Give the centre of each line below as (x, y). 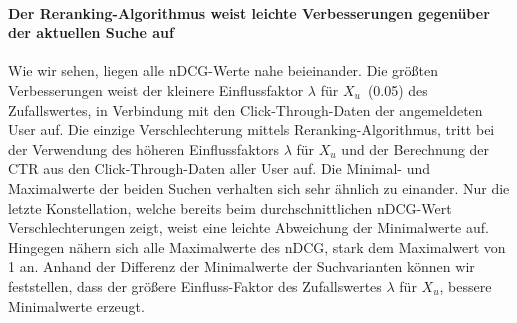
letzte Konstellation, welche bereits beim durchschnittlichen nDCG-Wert (230, 207)
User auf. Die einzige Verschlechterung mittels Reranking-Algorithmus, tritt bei (251, 129)
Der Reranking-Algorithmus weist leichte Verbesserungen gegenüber (249, 12)
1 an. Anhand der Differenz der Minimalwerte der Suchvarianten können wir (241, 266)
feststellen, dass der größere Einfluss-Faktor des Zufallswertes (195, 285)
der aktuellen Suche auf (91, 32)
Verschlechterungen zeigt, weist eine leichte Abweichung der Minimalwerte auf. (248, 227)
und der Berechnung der (415, 148)
